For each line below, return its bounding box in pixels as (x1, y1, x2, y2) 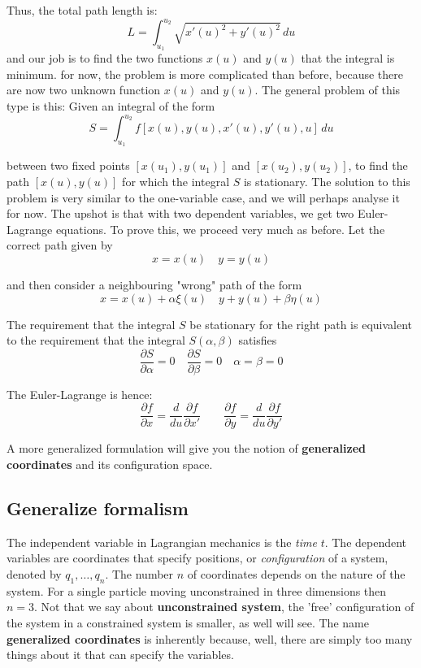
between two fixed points (7, 157, 130, 174)
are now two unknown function (7, 81, 161, 98)
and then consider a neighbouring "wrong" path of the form (7, 275, 302, 293)
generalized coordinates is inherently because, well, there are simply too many (7, 630, 413, 647)
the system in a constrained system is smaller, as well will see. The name (7, 614, 369, 631)
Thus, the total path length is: (7, 2, 158, 18)
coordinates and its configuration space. (7, 456, 213, 473)
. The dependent (324, 533, 407, 550)
